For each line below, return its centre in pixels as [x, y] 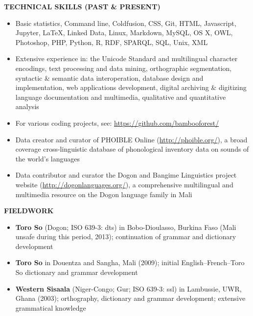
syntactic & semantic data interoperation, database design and [109, 78]
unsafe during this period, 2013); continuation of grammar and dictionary [126, 237]
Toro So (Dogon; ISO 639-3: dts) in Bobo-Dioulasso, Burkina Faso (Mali [126, 227]
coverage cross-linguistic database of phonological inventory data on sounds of [132, 149]
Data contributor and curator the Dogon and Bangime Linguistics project [126, 175]
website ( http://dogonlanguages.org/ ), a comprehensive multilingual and [124, 184]
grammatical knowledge [51, 307]
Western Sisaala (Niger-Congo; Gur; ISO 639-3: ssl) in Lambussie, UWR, [128, 288]
